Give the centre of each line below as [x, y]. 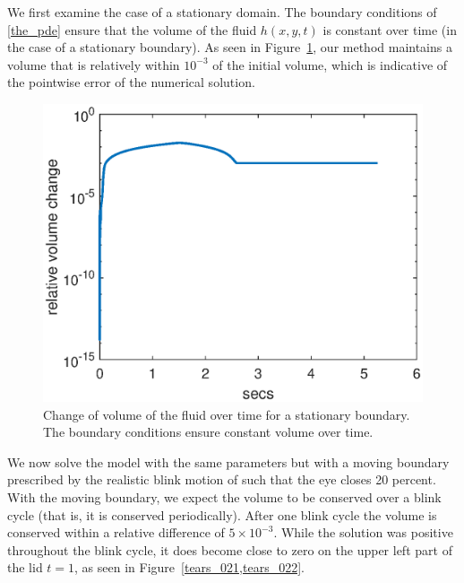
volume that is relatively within [94, 64]
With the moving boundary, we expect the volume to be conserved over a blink [224, 497]
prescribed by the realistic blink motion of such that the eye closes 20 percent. [222, 479]
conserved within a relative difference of [116, 532]
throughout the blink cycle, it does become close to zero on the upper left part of [230, 549]
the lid [25, 567]
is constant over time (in [390, 29]
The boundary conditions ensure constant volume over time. [208, 432]
